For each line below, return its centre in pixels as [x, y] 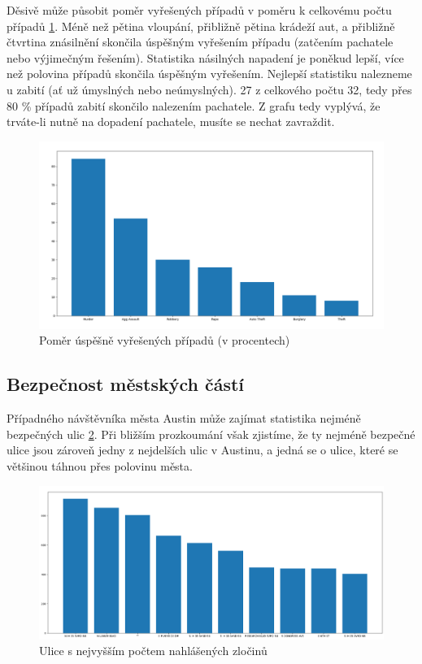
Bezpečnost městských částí [126, 384]
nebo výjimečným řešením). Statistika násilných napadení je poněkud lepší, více [205, 57]
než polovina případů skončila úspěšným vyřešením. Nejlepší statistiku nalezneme [209, 74]
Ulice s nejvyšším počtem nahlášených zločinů [153, 651]
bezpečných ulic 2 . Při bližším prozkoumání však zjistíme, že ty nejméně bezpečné [211, 434]
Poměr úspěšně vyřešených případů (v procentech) [165, 340]
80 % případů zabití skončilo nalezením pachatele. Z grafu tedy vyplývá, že [194, 105]
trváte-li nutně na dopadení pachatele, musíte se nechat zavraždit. [171, 122]
